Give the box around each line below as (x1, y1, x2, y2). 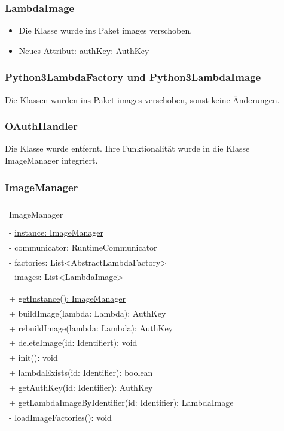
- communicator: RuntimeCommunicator (9, 240, 157, 253)
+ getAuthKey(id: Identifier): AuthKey (9, 381, 153, 393)
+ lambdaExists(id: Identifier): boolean (9, 366, 153, 379)
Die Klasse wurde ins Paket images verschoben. (19, 24, 193, 37)
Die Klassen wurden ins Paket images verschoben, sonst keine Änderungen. (5, 93, 280, 106)
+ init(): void (9, 351, 58, 364)
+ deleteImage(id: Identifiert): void (9, 336, 138, 349)
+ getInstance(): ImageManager (9, 291, 126, 304)
